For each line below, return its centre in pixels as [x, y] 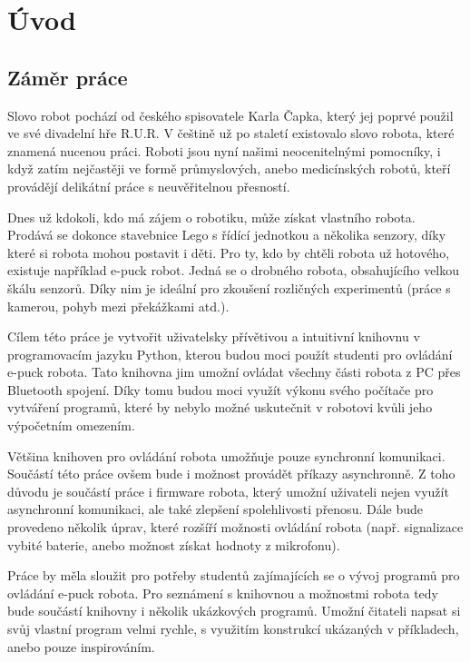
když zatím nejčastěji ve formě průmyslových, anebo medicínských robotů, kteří [229, 168]
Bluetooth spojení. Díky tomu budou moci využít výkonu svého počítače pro [220, 389]
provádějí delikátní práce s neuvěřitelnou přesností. [149, 186]
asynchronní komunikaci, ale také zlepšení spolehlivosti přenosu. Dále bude [215, 509]
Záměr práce [68, 77]
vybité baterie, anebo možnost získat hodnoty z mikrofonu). [174, 544]
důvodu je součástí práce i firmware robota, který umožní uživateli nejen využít [228, 491]
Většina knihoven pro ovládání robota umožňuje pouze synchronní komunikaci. [226, 455]
